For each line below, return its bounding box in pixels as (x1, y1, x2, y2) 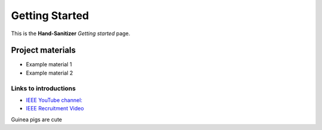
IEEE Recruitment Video (26, 105, 84, 112)
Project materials (11, 45, 76, 55)
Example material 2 (26, 69, 73, 76)
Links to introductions (11, 84, 76, 92)
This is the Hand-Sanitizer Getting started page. (11, 30, 131, 37)
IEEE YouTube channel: (26, 96, 83, 104)
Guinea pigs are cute (11, 116, 63, 123)
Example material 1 (26, 61, 72, 68)
